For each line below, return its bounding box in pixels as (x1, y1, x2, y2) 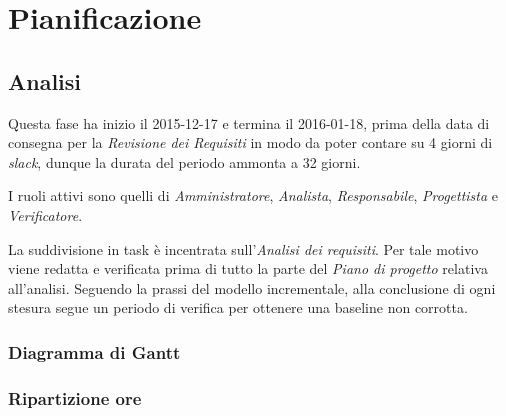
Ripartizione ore (8, 385, 142, 410)
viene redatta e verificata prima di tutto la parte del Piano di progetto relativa (8, 258, 488, 279)
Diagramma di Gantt (8, 339, 181, 364)
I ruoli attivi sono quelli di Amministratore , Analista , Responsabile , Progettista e (8, 185, 499, 206)
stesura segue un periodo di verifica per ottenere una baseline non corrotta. (8, 297, 468, 318)
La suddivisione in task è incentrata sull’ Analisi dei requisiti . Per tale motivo (8, 238, 479, 259)
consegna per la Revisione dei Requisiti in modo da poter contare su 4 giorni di (8, 132, 493, 153)
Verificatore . (8, 204, 83, 225)
